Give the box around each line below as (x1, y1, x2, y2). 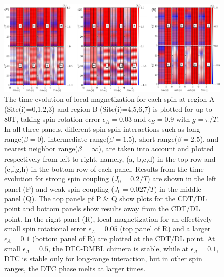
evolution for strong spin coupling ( (4, 173, 115, 184)
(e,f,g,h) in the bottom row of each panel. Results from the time (4, 163, 204, 174)
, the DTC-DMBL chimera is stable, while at (48, 243, 189, 254)
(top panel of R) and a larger (120, 223, 211, 234)
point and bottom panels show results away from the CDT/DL (4, 203, 200, 213)
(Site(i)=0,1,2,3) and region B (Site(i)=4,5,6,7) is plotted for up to (4, 104, 212, 114)
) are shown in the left (147, 173, 217, 184)
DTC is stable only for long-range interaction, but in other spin (4, 253, 202, 263)
